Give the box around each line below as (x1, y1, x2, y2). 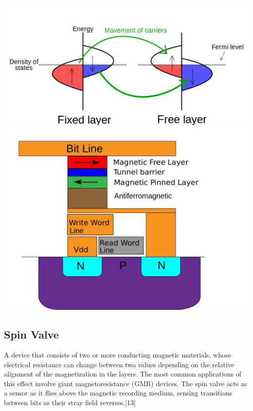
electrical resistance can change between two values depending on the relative (4, 359, 235, 369)
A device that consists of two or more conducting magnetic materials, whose (4, 350, 231, 360)
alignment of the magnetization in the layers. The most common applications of (4, 369, 241, 379)
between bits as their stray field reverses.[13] (4, 397, 136, 408)
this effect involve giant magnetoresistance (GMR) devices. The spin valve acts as (4, 378, 247, 388)
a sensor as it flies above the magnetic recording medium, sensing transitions (4, 388, 232, 398)
